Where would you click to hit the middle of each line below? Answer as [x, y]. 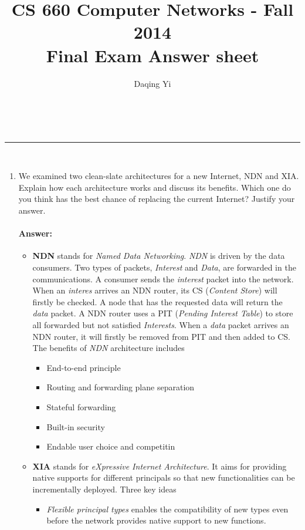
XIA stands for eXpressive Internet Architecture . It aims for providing [160, 466]
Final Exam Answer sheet [152, 55]
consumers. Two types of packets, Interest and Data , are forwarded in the [164, 267]
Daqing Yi [152, 83]
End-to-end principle [84, 367]
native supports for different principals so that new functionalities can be [164, 477]
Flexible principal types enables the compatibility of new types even [167, 509]
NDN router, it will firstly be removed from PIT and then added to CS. [161, 336]
